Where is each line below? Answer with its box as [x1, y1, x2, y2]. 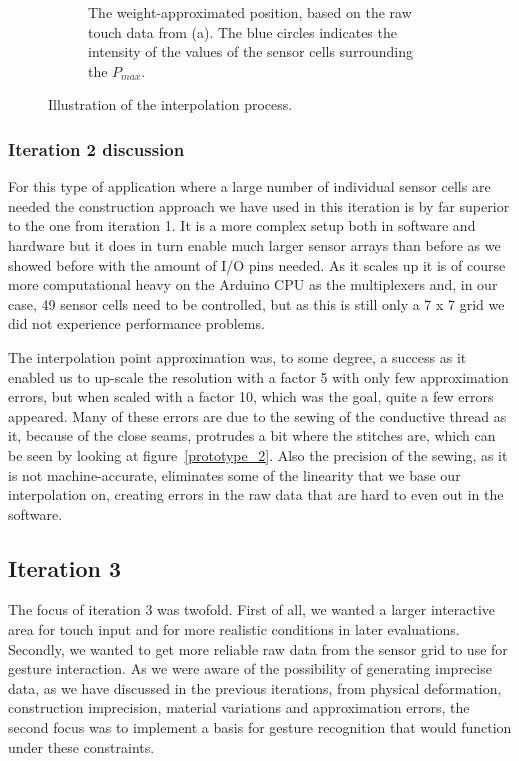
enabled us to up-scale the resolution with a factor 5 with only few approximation [8, 366, 509, 387]
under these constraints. [8, 736, 155, 757]
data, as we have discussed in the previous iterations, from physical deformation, [8, 677, 502, 698]
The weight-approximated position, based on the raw [88, 2, 412, 22]
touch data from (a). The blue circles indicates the [88, 21, 397, 42]
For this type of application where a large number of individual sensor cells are [8, 176, 491, 197]
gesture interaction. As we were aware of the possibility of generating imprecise [8, 658, 492, 679]
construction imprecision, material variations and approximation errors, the [8, 697, 470, 718]
